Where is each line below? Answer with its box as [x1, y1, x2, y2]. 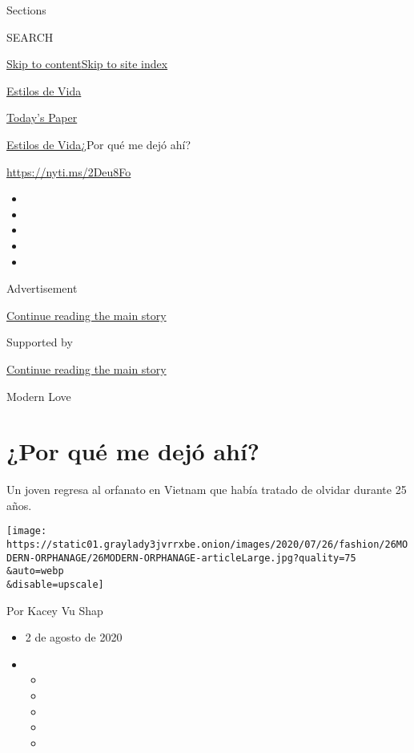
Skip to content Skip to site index [6, 55, 168, 72]
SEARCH [6, 28, 54, 45]
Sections [6, 2, 46, 18]
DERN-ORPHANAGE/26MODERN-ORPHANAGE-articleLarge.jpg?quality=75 [6, 552, 356, 564]
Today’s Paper [6, 109, 78, 126]
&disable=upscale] [6, 579, 104, 591]
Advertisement [6, 280, 78, 297]
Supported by [6, 334, 73, 350]
